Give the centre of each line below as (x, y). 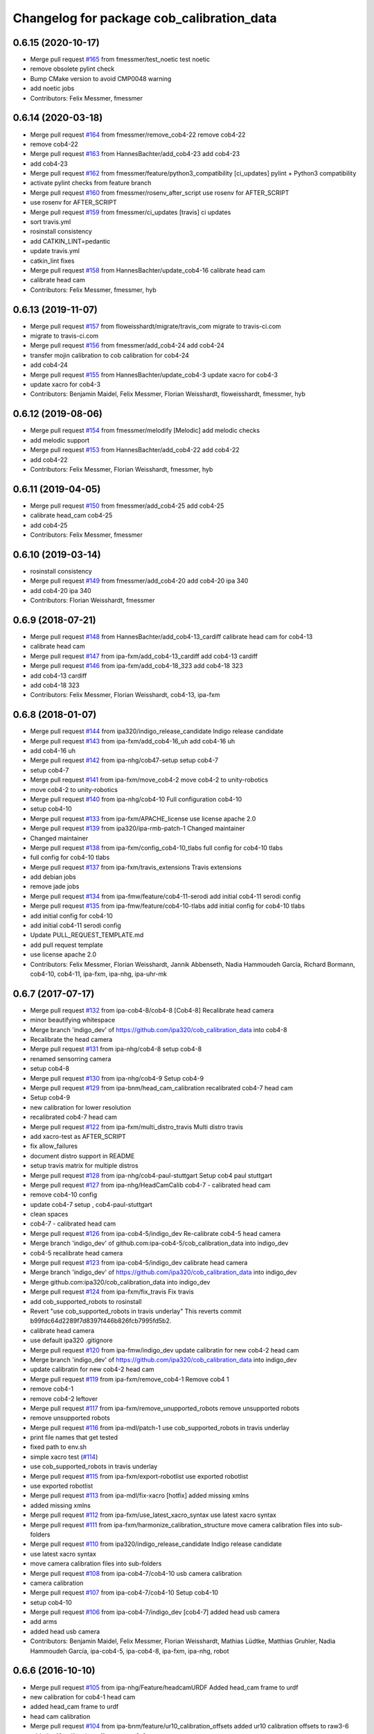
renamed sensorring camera (71, 1058)
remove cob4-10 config (64, 1195)
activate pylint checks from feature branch (91, 183)
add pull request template (66, 945)
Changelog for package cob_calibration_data (145, 18)
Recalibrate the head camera (71, 1040)
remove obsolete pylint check (72, 69)
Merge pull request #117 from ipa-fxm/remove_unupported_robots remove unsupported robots (165, 1408)
